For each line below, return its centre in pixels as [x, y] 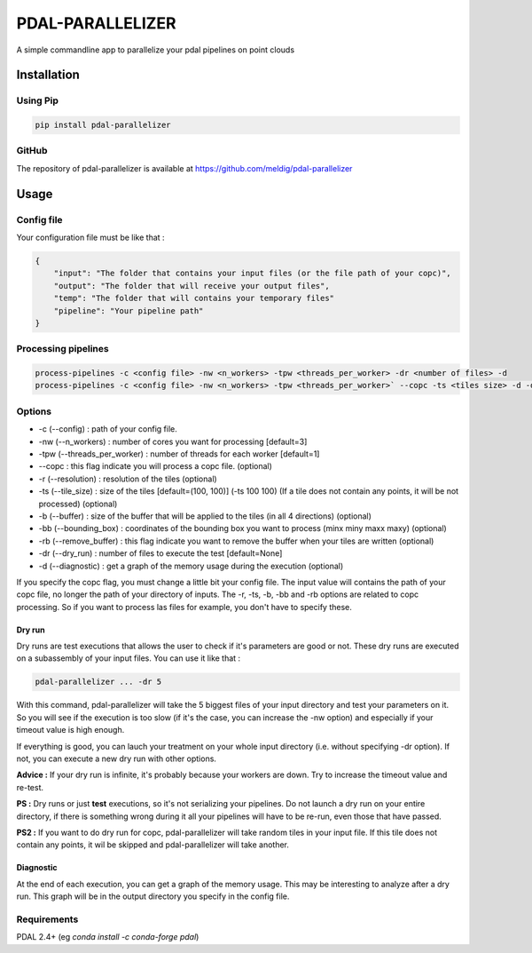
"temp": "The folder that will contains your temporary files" [194, 298]
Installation [48, 75]
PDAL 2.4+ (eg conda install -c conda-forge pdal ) [108, 937]
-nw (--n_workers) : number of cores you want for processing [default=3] [173, 441]
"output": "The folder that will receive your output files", [192, 286]
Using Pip [38, 100]
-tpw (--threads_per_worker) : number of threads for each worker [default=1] [179, 454]
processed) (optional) [78, 504]
